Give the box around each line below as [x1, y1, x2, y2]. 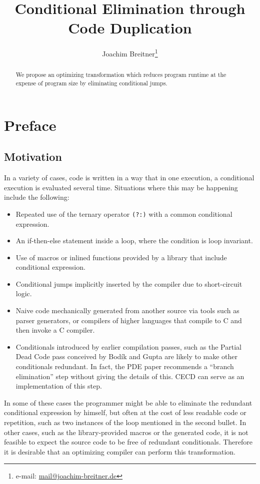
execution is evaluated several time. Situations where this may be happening [4, 182, 238, 192]
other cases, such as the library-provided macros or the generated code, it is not [4, 427, 248, 437]
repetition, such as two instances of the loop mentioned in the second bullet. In [4, 417, 246, 427]
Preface [4, 114, 56, 135]
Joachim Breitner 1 [102, 47, 158, 58]
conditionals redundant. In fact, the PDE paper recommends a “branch [15, 361, 234, 372]
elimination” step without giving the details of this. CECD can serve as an [15, 371, 244, 381]
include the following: [4, 192, 69, 202]
